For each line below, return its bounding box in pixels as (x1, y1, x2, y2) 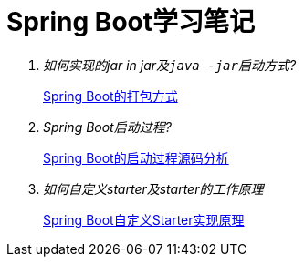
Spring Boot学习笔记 (6, 6, 255, 37)
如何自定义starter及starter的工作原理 (43, 180, 264, 197)
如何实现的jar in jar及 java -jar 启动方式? (43, 56, 297, 73)
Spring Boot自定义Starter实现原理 (43, 211, 245, 228)
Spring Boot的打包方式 (43, 87, 178, 104)
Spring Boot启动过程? (43, 118, 172, 135)
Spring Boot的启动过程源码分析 (43, 149, 229, 166)
